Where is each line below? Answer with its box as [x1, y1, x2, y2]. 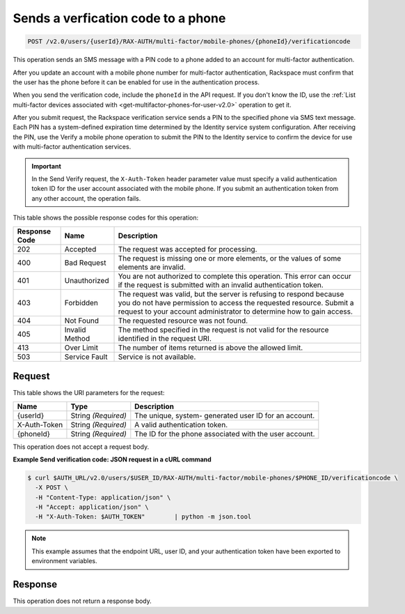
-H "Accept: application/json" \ [35, 503, 149, 512]
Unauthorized [64, 275, 109, 285]
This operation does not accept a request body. [13, 443, 150, 451]
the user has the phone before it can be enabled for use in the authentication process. [13, 77, 260, 86]
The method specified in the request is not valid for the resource [118, 325, 329, 335]
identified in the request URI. [118, 333, 212, 343]
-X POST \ [35, 484, 69, 491]
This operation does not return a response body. [13, 597, 152, 606]
